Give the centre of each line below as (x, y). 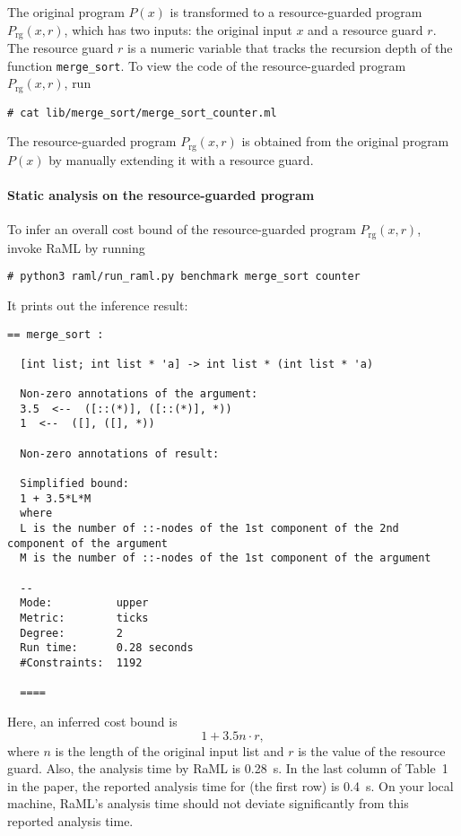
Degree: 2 (71, 633)
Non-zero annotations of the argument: (139, 394)
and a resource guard (365, 29)
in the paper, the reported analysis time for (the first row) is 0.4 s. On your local (230, 785)
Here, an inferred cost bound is (92, 721)
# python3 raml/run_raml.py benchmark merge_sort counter (184, 277)
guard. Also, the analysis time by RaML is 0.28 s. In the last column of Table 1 (228, 768)
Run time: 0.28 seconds (107, 648)
